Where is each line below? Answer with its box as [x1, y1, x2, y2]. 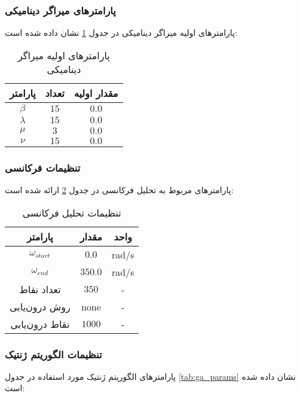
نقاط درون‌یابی [10, 316, 70, 331]
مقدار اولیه [74, 86, 118, 100]
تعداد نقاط [19, 282, 61, 296]
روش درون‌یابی [10, 299, 71, 313]
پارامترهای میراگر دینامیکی [5, 2, 116, 17]
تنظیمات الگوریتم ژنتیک [5, 346, 102, 361]
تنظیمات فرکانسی [5, 160, 81, 175]
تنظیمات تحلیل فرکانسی [22, 205, 121, 220]
